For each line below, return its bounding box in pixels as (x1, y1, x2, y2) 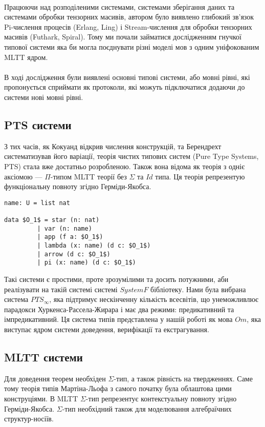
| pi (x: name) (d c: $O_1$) (37, 259, 136, 267)
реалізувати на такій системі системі (4, 283, 118, 294)
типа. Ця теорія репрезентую (155, 171, 245, 181)
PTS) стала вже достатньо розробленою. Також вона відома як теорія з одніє (4, 160, 245, 171)
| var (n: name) (37, 225, 92, 232)
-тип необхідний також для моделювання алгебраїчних (62, 403, 232, 414)
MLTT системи (4, 349, 83, 364)
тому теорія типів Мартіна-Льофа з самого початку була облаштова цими (4, 383, 232, 394)
